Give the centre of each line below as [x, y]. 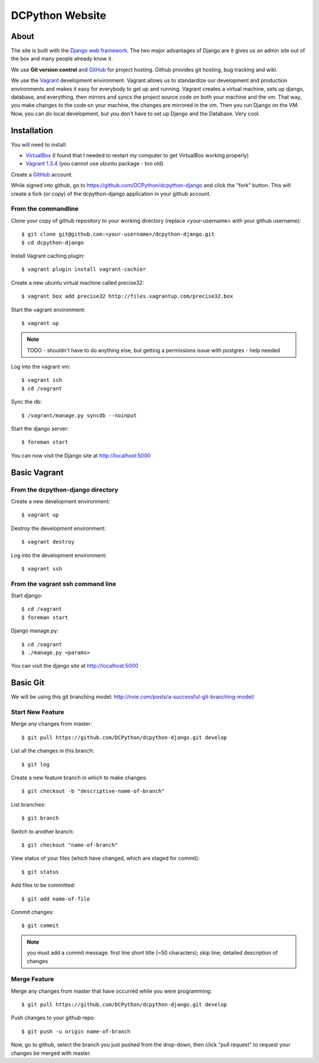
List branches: [28, 804]
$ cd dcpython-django [53, 243]
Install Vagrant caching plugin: [48, 256]
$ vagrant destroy [48, 542]
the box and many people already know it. [62, 58]
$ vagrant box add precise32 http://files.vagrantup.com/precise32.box [127, 296]
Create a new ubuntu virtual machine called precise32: [77, 282]
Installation [32, 130]
